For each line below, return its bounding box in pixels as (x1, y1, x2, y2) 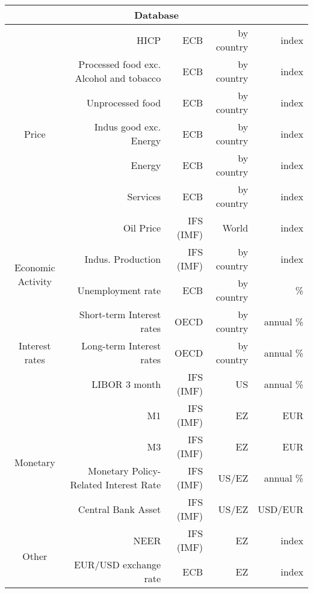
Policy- (131, 464, 161, 478)
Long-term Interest (81, 339, 161, 352)
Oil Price (123, 220, 161, 235)
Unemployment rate (77, 283, 161, 297)
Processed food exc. (78, 57, 161, 71)
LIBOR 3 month (91, 376, 161, 391)
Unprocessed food (86, 95, 161, 109)
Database (134, 8, 179, 22)
